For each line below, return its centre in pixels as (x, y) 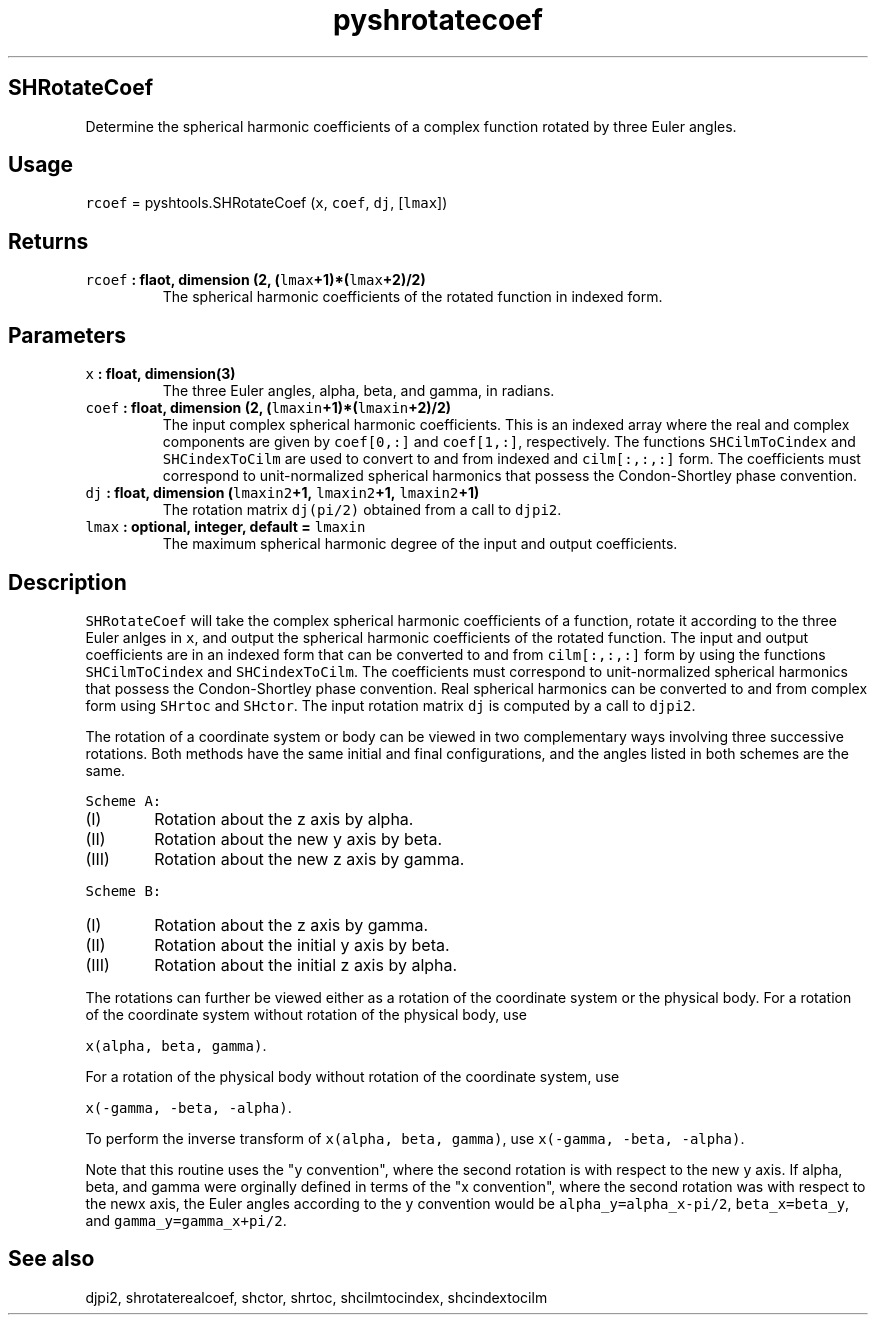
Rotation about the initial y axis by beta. (302, 944)
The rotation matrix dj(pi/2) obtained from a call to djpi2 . (362, 510)
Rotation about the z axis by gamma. (291, 924)
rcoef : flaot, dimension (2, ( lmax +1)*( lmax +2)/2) (255, 280)
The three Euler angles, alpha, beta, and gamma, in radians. (358, 391)
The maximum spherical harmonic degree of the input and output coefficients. (420, 544)
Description (67, 582)
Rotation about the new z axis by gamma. (309, 858)
